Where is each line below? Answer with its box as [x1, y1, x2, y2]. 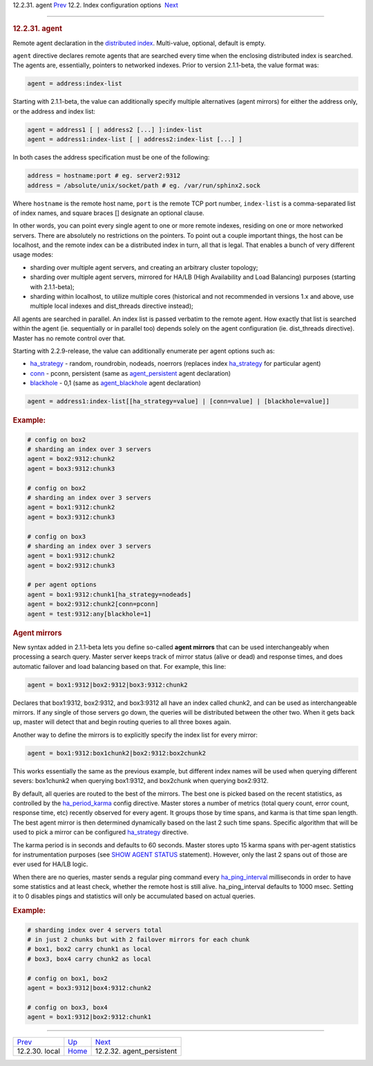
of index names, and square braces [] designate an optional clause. [12, 208, 205, 217]
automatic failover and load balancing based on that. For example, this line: [12, 662, 227, 670]
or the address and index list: [12, 107, 96, 116]
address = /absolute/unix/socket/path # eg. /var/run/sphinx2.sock [27, 181, 261, 190]
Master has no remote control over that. [12, 334, 126, 342]
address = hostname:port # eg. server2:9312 [27, 172, 181, 180]
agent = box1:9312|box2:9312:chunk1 [27, 1013, 152, 1021]
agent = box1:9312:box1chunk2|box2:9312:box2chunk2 [27, 749, 207, 757]
